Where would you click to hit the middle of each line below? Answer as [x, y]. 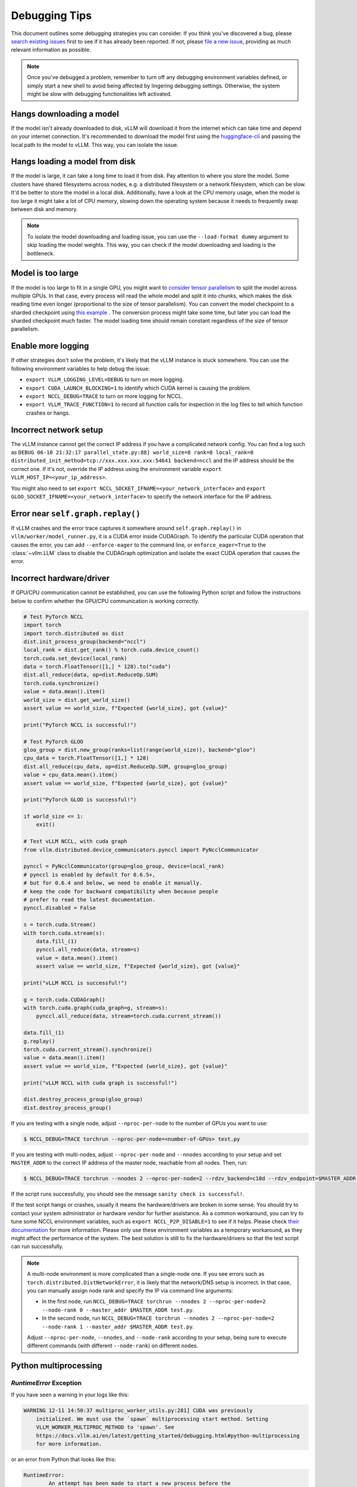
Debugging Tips [51, 15]
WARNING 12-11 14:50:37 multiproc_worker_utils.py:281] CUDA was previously [138, 1411]
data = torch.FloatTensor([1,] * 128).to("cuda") [97, 667]
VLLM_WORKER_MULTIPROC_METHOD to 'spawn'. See [105, 1427]
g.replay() [39, 1041]
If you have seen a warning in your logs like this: [70, 1395]
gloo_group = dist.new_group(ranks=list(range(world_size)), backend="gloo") [140, 750]
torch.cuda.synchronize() [61, 683]
